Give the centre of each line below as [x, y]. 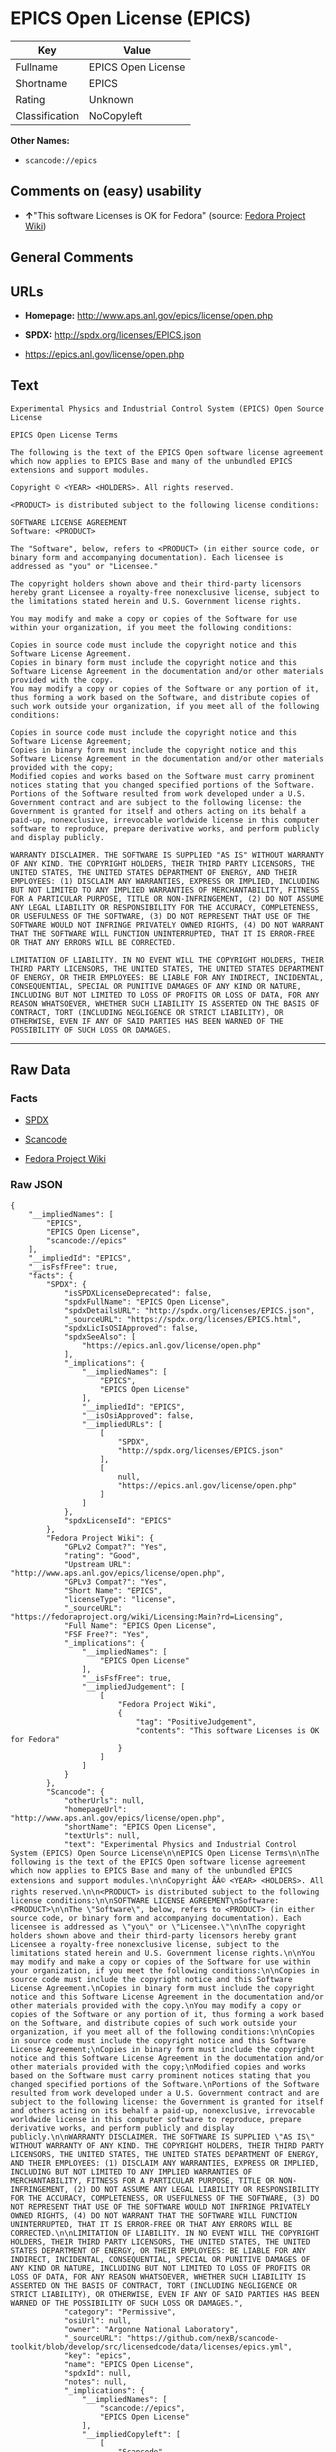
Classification [47, 115]
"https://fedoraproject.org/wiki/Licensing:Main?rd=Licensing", [147, 1617]
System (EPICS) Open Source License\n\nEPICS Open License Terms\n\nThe [165, 1853]
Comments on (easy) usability [106, 191]
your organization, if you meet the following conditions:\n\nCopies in [165, 1970]
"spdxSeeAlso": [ [100, 1337]
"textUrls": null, [102, 1835]
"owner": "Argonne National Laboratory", [151, 2329]
